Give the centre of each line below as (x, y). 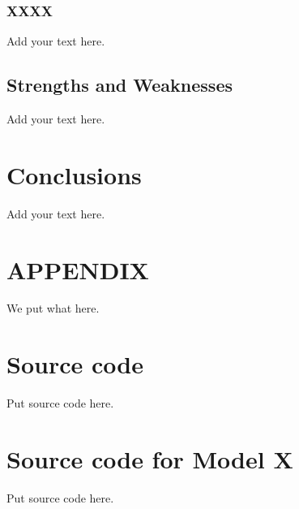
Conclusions (74, 174)
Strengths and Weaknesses (120, 85)
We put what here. (53, 308)
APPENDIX (78, 269)
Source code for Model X (150, 458)
